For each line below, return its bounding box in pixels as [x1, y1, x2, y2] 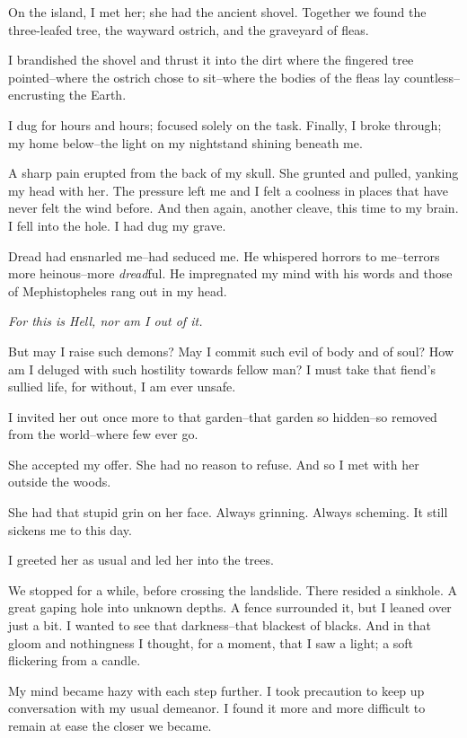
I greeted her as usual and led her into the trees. [8, 550, 274, 569]
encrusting [8, 85, 66, 104]
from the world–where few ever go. [8, 425, 198, 444]
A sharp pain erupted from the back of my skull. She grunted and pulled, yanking [8, 163, 459, 182]
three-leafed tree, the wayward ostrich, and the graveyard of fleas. [8, 20, 369, 39]
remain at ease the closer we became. [8, 716, 212, 734]
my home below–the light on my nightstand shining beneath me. [8, 133, 363, 152]
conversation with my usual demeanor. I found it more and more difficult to [8, 698, 426, 717]
